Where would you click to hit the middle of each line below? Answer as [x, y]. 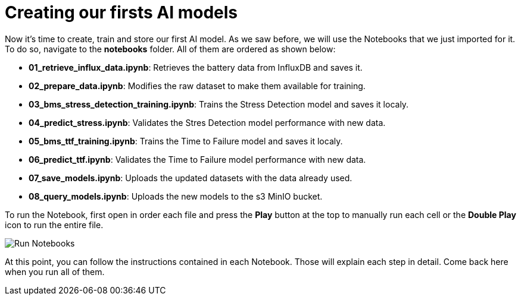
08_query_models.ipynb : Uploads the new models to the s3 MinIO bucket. [176, 196]
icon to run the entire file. [54, 225]
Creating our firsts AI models [121, 12]
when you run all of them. [55, 271]
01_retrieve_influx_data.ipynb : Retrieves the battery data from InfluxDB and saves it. [196, 67]
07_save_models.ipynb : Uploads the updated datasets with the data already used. [191, 178]
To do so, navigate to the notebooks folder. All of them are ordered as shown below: [170, 49]
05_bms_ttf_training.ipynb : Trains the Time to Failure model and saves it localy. [186, 141]
